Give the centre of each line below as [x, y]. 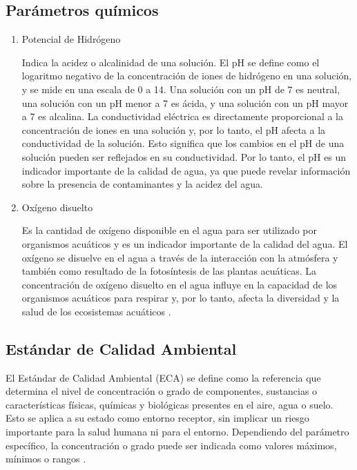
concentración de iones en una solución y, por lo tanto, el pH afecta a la [174, 129]
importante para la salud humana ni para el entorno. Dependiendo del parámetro [177, 432]
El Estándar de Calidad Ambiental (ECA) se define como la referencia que [163, 377]
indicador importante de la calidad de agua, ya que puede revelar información [186, 170]
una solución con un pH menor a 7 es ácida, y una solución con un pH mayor [185, 102]
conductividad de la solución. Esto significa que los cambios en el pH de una [183, 143]
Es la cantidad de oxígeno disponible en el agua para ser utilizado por [169, 230]
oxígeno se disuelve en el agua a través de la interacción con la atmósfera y [180, 257]
